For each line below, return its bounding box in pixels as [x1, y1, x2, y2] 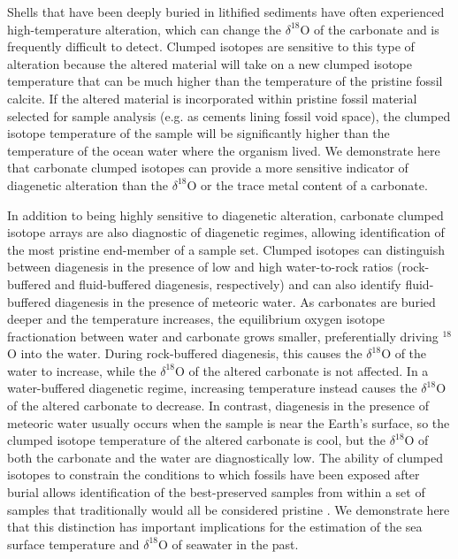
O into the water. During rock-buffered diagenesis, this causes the [7, 344, 363, 363]
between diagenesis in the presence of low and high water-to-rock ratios [7, 257, 393, 276]
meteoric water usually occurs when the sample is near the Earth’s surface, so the [7, 413, 450, 432]
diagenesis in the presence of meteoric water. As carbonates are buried [55, 292, 436, 310]
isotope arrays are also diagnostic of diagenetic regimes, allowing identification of [7, 223, 445, 241]
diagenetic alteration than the [7, 175, 169, 194]
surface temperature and [7, 534, 140, 553]
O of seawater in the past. [158, 534, 299, 553]
